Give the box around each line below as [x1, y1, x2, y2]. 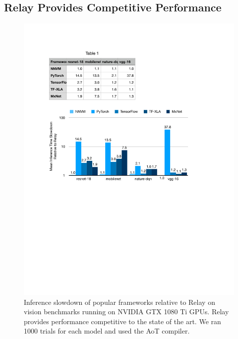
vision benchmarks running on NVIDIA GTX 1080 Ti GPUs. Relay [24, 306, 229, 317]
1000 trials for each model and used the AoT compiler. [24, 326, 190, 336]
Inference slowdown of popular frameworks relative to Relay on [24, 296, 215, 307]
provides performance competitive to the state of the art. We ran [24, 316, 221, 326]
